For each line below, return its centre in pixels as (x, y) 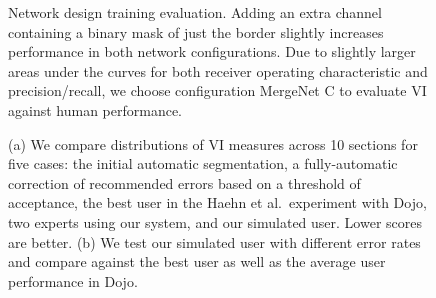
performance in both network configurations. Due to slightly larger (212, 51)
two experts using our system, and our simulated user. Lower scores (215, 221)
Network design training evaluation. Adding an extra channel (195, 12)
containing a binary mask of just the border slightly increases (196, 31)
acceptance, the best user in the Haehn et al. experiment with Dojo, (217, 202)
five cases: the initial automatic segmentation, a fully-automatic (203, 163)
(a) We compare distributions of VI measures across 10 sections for (213, 143)
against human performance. (95, 109)
